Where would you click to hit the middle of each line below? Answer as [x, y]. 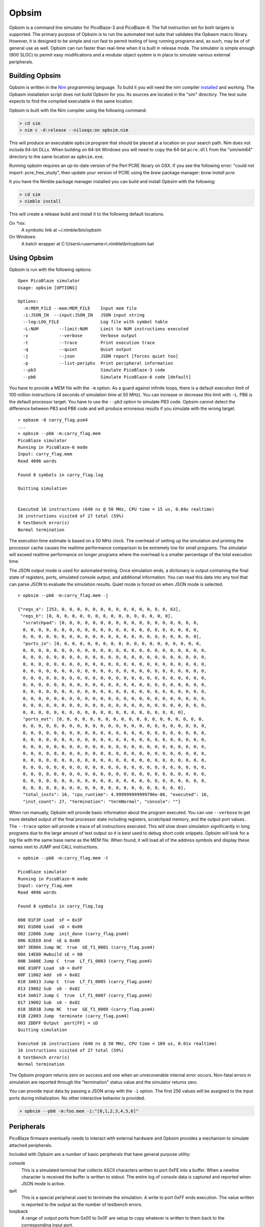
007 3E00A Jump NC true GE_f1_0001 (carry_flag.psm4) [86, 947]
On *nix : [17, 223]
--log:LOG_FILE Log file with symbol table [95, 322]
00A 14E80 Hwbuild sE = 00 [50, 954]
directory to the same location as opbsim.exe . [56, 157]
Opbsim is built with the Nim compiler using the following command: [78, 110]
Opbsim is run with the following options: [50, 269]
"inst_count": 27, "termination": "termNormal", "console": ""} [102, 801]
